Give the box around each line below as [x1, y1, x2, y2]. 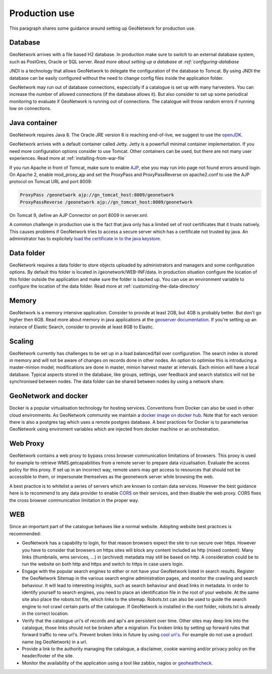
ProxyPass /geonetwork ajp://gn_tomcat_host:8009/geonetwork [20, 192, 174, 198]
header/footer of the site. [22, 653, 74, 659]
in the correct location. [22, 610, 69, 616]
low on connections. [9, 105, 51, 111]
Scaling [9, 337, 34, 346]
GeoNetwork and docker [9, 391, 88, 401]
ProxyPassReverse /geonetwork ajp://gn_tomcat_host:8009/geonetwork [20, 199, 193, 205]
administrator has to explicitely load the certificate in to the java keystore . [9, 235, 161, 242]
